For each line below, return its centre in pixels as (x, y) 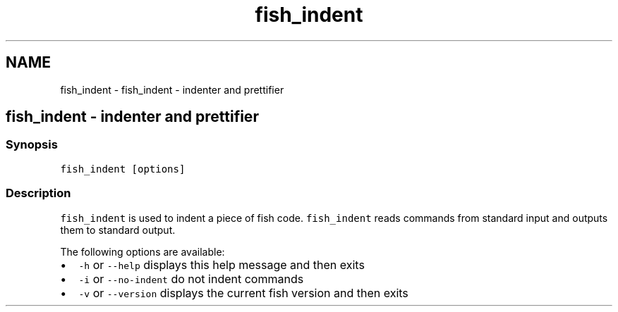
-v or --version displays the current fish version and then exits (243, 293)
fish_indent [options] (123, 169)
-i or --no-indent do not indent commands (191, 279)
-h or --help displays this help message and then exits (222, 264)
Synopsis (32, 145)
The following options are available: (143, 251)
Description (38, 193)
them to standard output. (118, 230)
